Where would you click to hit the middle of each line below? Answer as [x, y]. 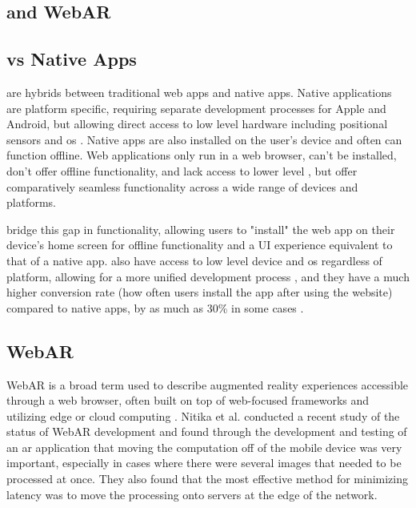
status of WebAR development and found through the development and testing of [207, 431]
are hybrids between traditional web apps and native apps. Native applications [199, 92]
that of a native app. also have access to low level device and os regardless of [194, 260]
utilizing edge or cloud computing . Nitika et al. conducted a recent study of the [203, 415]
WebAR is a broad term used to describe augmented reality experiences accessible [208, 384]
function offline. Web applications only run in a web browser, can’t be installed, [202, 155]
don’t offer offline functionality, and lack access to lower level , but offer [182, 170]
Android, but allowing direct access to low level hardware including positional [197, 124]
